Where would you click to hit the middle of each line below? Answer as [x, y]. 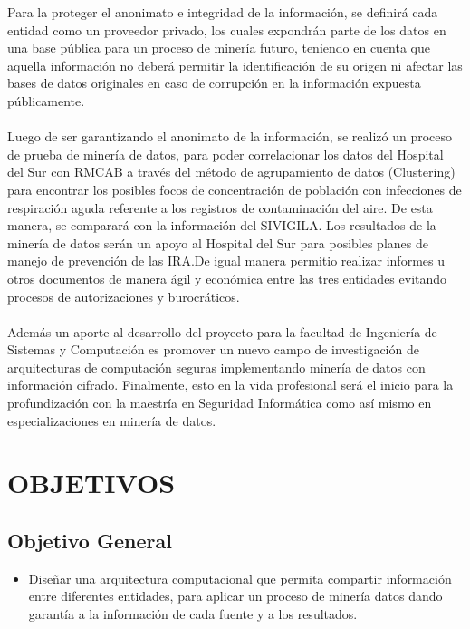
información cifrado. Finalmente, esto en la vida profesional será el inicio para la [230, 385]
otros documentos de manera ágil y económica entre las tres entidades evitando [227, 278]
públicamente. [46, 100]
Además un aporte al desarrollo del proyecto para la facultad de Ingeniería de [222, 331]
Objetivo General [90, 541]
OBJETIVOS [91, 483]
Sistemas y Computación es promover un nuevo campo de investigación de [213, 349]
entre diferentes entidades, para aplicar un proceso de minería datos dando [235, 596]
